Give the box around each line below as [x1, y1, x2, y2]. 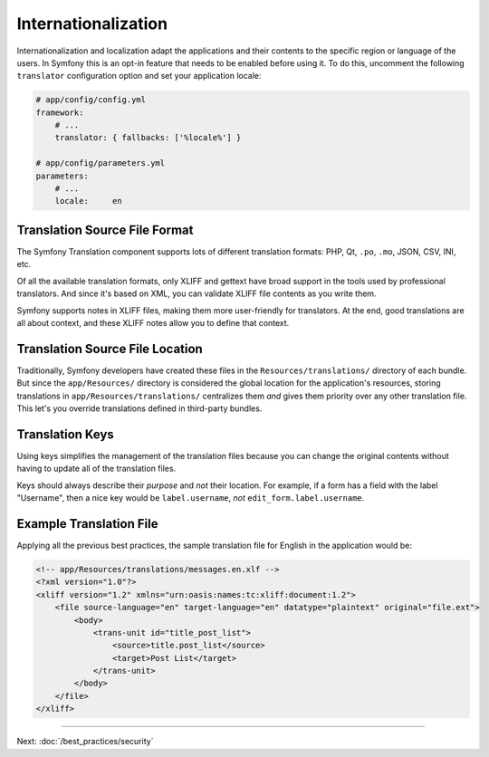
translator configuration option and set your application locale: [16, 71, 262, 81]
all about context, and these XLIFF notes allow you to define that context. [16, 317, 290, 328]
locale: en [54, 196, 122, 206]
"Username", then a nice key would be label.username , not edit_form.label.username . [16, 493, 365, 503]
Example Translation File [16, 516, 158, 532]
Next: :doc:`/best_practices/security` [16, 736, 154, 747]
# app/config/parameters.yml [35, 158, 166, 168]
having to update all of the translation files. [16, 463, 177, 474]
